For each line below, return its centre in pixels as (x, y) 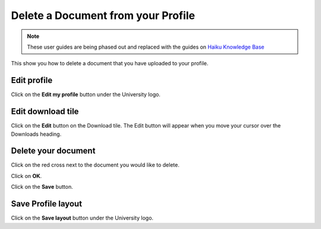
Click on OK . (26, 176)
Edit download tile (45, 112)
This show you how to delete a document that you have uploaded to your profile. (110, 63)
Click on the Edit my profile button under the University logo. (86, 94)
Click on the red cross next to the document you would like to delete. (95, 165)
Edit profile (32, 80)
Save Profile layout (47, 204)
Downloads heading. (36, 134)
